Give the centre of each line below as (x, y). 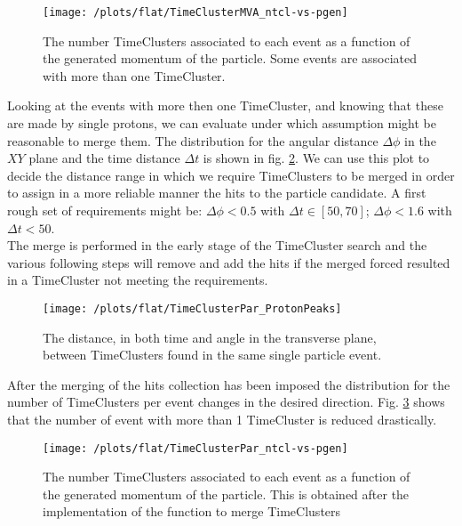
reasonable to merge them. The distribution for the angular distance (193, 140)
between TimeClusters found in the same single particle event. (212, 355)
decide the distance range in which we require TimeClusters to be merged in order (231, 175)
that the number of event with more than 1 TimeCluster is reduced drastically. (222, 419)
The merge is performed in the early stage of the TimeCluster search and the (217, 245)
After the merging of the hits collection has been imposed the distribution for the (229, 384)
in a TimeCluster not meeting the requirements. (138, 280)
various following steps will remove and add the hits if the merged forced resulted (229, 262)
